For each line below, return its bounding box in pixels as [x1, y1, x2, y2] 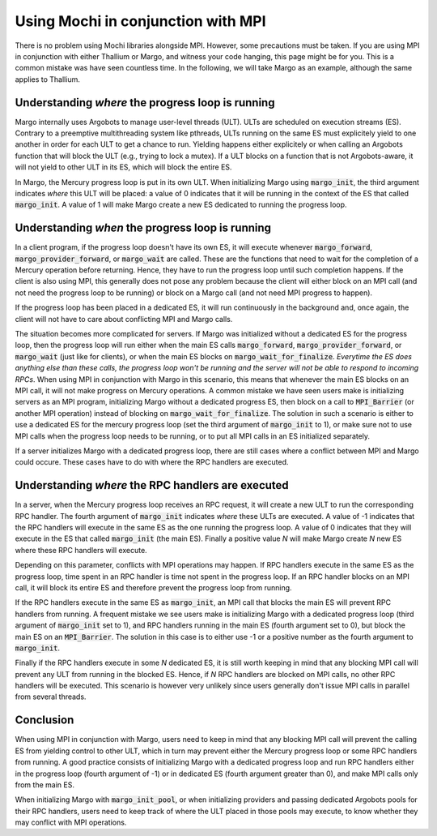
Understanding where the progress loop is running [15, 96, 275, 109]
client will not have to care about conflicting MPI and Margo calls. [15, 314, 233, 324]
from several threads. [15, 692, 87, 701]
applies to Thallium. [15, 74, 80, 84]
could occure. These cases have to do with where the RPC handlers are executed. [15, 457, 289, 467]
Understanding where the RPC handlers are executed [15, 478, 289, 492]
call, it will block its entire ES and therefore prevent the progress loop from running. [15, 582, 292, 592]
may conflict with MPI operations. [15, 817, 127, 827]
